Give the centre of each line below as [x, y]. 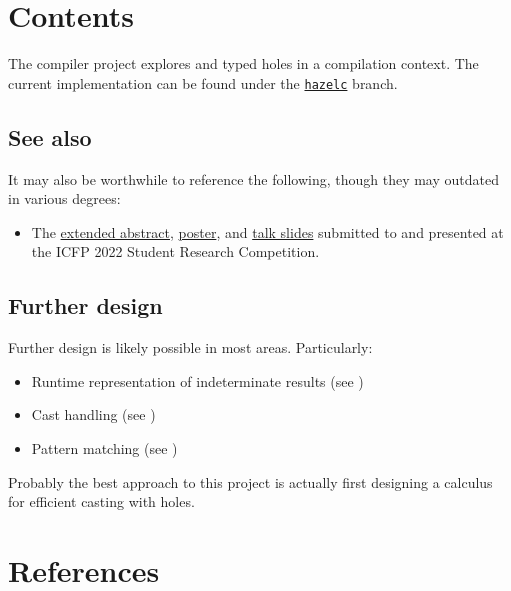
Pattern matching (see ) [104, 447]
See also [50, 136]
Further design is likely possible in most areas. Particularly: [190, 347]
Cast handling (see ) [93, 414]
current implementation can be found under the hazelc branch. [203, 82]
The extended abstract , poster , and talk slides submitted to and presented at [267, 231]
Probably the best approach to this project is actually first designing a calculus [250, 481]
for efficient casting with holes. [101, 501]
